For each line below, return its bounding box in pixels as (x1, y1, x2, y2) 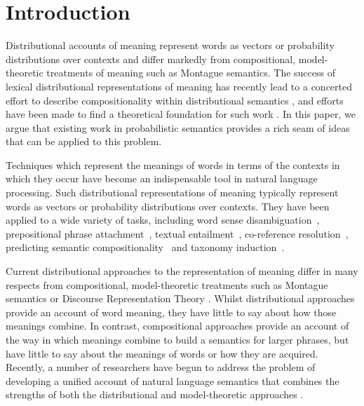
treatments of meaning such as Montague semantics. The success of (46, 65, 335, 80)
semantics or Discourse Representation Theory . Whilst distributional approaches (6, 291, 355, 306)
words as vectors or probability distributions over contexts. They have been (6, 198, 330, 213)
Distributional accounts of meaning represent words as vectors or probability (6, 38, 335, 53)
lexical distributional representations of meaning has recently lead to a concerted (6, 79, 353, 93)
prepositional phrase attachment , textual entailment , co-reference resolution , (6, 226, 349, 241)
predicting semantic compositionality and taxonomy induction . (6, 240, 285, 255)
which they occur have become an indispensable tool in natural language (6, 171, 318, 186)
